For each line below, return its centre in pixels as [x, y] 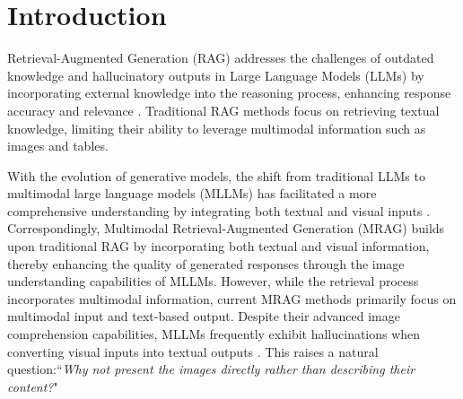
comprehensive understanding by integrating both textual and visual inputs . [219, 210]
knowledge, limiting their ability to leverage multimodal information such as [217, 128]
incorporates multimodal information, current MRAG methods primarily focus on [232, 298]
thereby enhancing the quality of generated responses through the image [206, 263]
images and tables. [58, 146]
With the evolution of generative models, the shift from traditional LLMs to [216, 175]
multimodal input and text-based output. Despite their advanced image [204, 316]
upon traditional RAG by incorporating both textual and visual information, [218, 246]
